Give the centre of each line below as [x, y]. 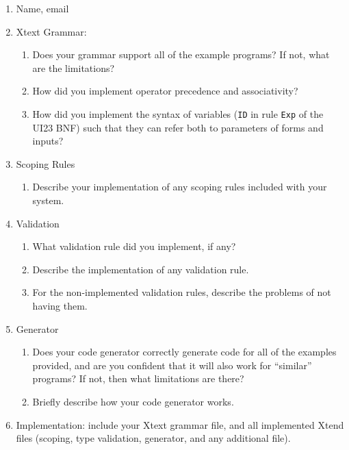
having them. [60, 305]
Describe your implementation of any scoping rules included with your [180, 187]
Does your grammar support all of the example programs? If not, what [181, 54]
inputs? [48, 141]
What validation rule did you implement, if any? [134, 246]
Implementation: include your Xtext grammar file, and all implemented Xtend [180, 424]
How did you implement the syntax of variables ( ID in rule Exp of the [178, 113]
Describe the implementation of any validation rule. [141, 269]
